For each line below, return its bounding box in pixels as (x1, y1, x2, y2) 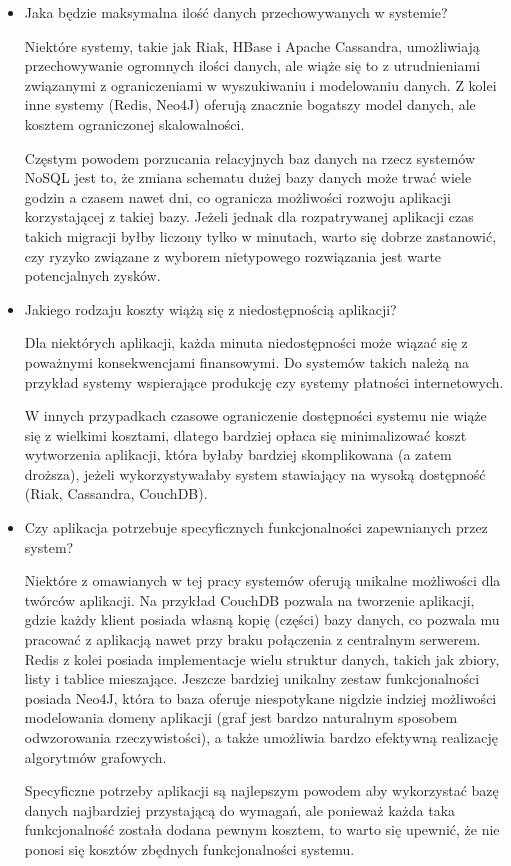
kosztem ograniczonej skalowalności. (24, 113, 245, 134)
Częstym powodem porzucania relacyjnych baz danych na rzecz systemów (24, 147, 476, 168)
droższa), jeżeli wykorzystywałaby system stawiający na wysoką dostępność (24, 463, 486, 484)
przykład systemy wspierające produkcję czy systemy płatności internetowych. (24, 371, 504, 392)
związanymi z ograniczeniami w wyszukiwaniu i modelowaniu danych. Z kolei (24, 74, 497, 95)
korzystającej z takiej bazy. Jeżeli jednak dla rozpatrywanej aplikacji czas (24, 206, 474, 227)
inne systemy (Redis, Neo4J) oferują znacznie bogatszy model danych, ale (24, 94, 476, 115)
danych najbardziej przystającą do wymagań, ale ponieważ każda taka (24, 799, 456, 820)
